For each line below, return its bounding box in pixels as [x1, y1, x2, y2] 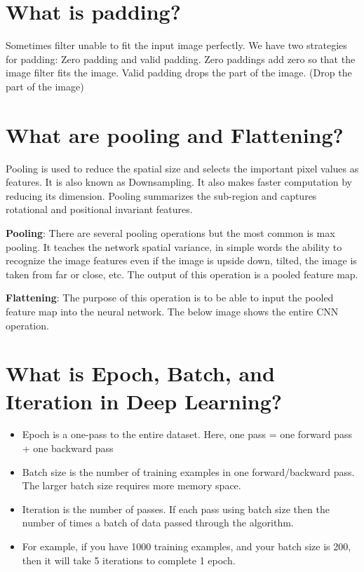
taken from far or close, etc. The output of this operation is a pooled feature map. [6, 266, 358, 281]
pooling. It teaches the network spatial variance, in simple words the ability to [6, 239, 342, 254]
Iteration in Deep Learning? [6, 386, 283, 415]
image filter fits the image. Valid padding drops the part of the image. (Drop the [6, 65, 352, 80]
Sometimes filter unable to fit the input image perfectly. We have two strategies [6, 38, 347, 53]
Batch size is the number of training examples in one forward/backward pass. [22, 464, 355, 479]
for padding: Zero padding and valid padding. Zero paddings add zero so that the [6, 51, 356, 66]
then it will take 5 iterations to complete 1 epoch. [22, 552, 236, 567]
